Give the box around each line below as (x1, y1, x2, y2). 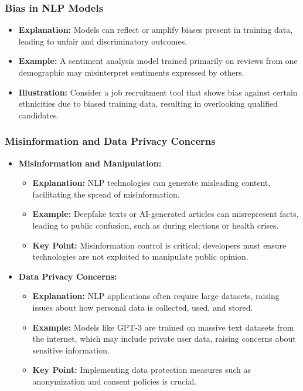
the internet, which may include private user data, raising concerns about (32, 332, 296, 345)
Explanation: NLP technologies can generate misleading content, (32, 176, 271, 189)
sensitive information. (32, 344, 110, 356)
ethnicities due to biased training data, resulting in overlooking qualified (18, 97, 278, 110)
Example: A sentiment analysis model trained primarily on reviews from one (18, 55, 298, 67)
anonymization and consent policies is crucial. (32, 375, 197, 387)
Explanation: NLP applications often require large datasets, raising (32, 290, 280, 302)
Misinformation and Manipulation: (18, 157, 162, 169)
